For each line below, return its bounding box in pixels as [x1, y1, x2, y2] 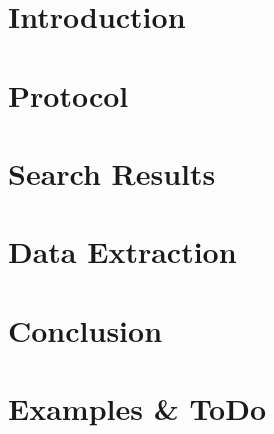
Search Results [8, 152, 216, 193]
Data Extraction [8, 231, 237, 272]
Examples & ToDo [8, 388, 267, 429]
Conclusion [8, 309, 163, 350]
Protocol [8, 74, 129, 115]
